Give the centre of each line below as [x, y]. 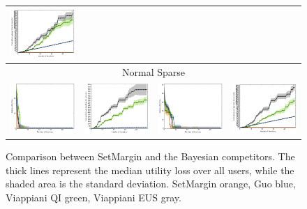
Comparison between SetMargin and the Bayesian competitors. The [150, 156]
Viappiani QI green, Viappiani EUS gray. [93, 197]
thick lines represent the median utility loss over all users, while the [150, 170]
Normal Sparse [153, 72]
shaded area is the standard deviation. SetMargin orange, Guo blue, [151, 184]
